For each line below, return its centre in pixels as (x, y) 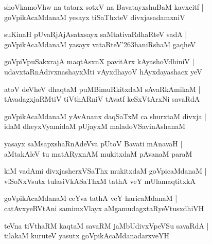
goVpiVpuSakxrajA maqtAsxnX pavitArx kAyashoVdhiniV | (99, 61)
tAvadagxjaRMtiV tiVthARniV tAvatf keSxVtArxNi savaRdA (102, 99)
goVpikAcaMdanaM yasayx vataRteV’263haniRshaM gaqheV (100, 44)
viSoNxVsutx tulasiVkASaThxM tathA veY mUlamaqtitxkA (100, 181)
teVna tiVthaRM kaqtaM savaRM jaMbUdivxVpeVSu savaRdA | (107, 225)
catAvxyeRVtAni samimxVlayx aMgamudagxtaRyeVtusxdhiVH (104, 208)
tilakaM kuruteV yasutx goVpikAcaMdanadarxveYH (87, 236)
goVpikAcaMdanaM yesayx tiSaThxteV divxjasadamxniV (95, 17)
